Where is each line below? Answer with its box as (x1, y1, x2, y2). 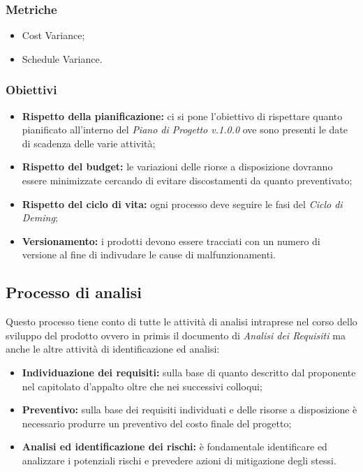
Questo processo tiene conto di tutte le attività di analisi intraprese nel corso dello (6, 314, 357, 329)
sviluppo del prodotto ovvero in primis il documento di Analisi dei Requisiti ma (6, 327, 346, 342)
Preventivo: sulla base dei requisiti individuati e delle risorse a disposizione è (22, 402, 357, 417)
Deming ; (22, 210, 58, 225)
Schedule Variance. (22, 51, 103, 66)
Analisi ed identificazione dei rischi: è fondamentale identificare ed (22, 439, 327, 454)
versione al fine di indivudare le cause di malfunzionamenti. (22, 247, 276, 262)
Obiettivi (6, 81, 57, 98)
